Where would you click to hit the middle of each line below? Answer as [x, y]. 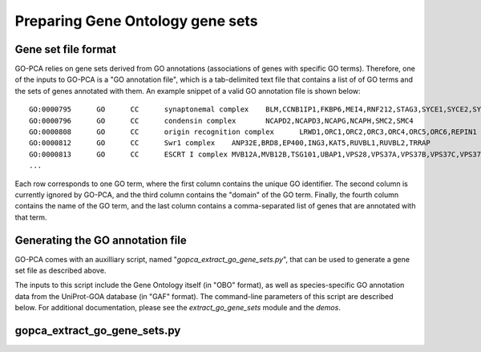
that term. [31, 217]
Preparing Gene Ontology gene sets [136, 21]
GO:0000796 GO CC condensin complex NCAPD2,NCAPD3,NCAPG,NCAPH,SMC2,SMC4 [222, 121]
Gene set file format [65, 49]
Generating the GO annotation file [101, 240]
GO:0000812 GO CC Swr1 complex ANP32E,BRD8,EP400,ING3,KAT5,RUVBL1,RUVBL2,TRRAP [230, 143]
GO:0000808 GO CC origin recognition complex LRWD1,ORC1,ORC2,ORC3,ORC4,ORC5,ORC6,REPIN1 [253, 132]
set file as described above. [61, 271]
